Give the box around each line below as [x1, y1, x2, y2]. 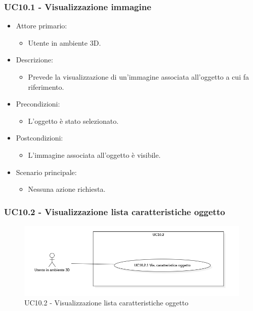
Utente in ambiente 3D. [28, 37, 101, 48]
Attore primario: [16, 20, 67, 31]
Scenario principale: [16, 166, 77, 177]
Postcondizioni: [16, 132, 63, 143]
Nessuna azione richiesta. [28, 184, 106, 194]
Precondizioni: [16, 98, 60, 109]
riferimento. [28, 81, 64, 92]
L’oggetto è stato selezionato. [28, 115, 119, 126]
